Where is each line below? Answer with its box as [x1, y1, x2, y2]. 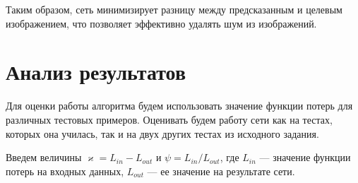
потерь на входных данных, [6, 163, 124, 178]
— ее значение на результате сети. [147, 163, 295, 178]
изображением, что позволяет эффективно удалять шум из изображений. [6, 16, 317, 30]
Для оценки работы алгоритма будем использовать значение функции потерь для [6, 98, 353, 113]
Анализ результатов [6, 57, 186, 86]
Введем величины [6, 150, 82, 165]
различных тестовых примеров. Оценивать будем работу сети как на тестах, [6, 112, 333, 126]
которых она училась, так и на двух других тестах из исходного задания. [6, 126, 319, 141]
